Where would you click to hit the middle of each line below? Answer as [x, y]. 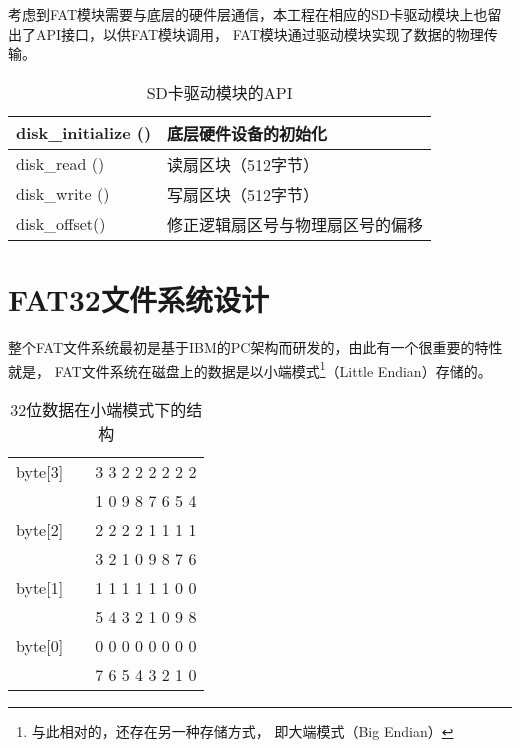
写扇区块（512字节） [243, 194]
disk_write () [63, 194]
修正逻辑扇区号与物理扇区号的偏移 [295, 224]
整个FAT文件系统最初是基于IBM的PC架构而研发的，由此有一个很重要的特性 [255, 346]
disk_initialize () [84, 133]
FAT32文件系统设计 [138, 298]
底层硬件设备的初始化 [247, 133]
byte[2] [40, 529]
